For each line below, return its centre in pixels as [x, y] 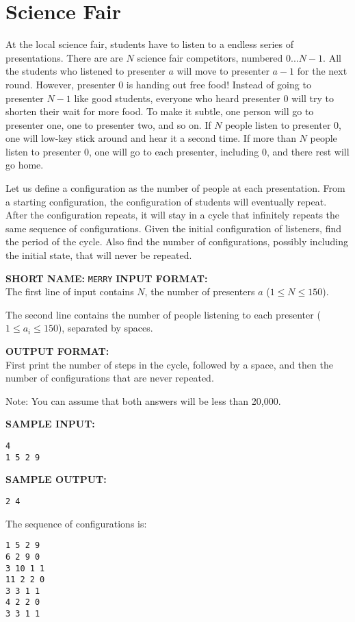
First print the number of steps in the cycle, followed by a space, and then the [169, 364]
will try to [313, 98]
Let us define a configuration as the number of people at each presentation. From [175, 188]
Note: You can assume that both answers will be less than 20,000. [143, 400]
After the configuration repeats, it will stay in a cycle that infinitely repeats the [173, 215]
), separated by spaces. [105, 328]
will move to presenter [223, 71]
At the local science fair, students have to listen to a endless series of [150, 44]
